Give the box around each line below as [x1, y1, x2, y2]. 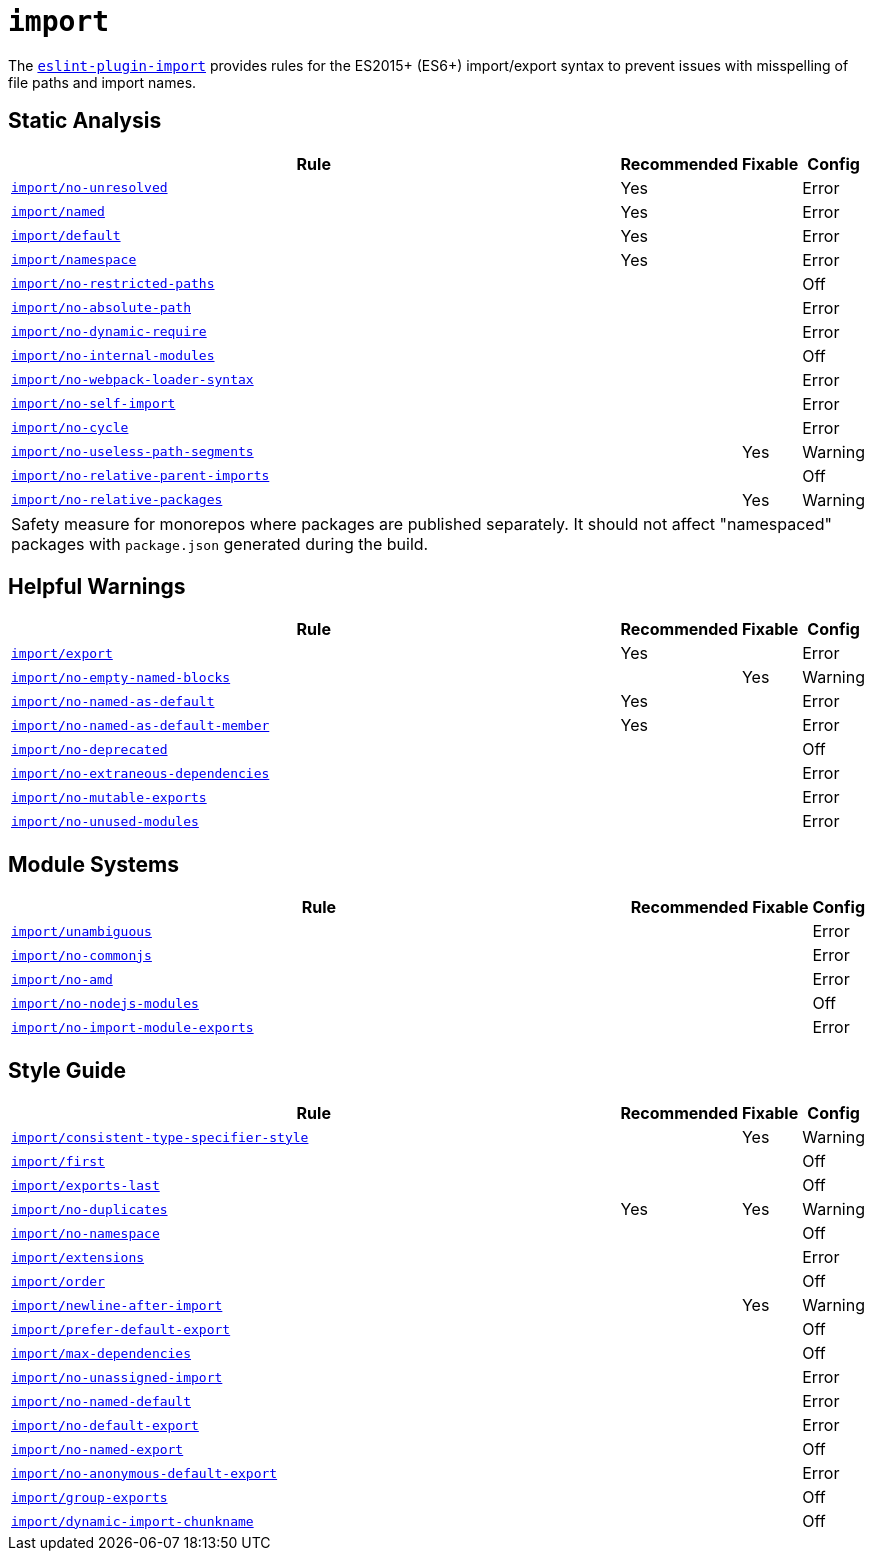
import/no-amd [11, 971, 113, 987]
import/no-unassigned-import [11, 1369, 223, 1385]
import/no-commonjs [11, 947, 152, 963]
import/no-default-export [11, 1417, 199, 1433]
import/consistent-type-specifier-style [11, 1129, 309, 1145]
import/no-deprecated [11, 741, 168, 757]
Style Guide [8, 1057, 127, 1083]
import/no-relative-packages [11, 492, 223, 508]
